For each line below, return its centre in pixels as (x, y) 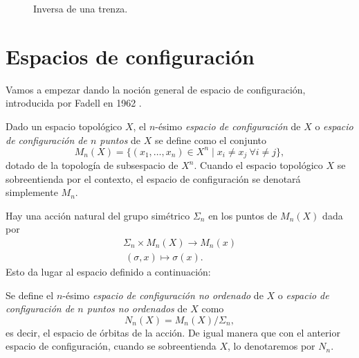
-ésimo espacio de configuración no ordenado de (163, 295)
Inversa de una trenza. (81, 8)
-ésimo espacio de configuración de (228, 126)
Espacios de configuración (130, 56)
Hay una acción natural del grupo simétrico (98, 215)
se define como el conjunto (211, 140)
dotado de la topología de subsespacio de (92, 165)
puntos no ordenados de (137, 308)
